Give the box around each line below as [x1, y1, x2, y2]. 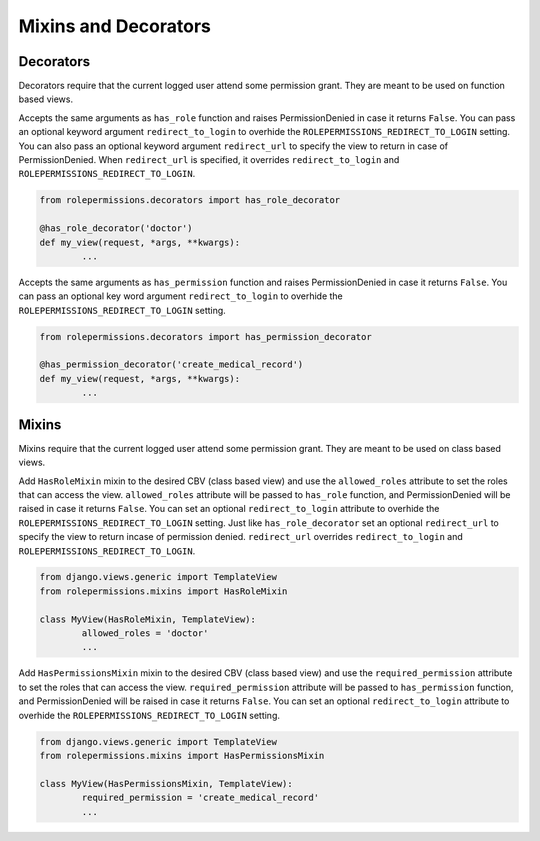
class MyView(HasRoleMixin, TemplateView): [39, 613, 257, 625]
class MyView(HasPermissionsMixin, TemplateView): [39, 778, 294, 789]
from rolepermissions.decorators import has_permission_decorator [39, 331, 372, 342]
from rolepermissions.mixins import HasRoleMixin [39, 585, 288, 597]
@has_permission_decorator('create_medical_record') [39, 359, 304, 370]
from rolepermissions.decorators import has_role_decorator [39, 195, 341, 206]
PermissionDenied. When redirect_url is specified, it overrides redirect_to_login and [18, 154, 400, 166]
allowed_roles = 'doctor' [81, 628, 209, 639]
